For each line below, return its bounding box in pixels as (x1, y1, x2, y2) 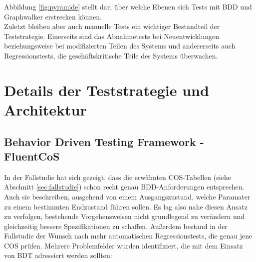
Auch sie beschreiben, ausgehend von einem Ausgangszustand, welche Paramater (4, 191, 251, 201)
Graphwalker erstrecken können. (4, 11, 102, 21)
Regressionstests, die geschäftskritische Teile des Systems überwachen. (4, 50, 218, 60)
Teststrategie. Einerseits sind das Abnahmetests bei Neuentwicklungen (4, 30, 219, 41)
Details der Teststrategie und (4, 79, 209, 100)
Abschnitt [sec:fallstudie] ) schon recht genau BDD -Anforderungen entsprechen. (4, 181, 245, 192)
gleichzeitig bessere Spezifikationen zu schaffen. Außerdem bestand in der (4, 220, 228, 231)
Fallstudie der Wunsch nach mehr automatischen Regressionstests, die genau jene (4, 230, 253, 241)
